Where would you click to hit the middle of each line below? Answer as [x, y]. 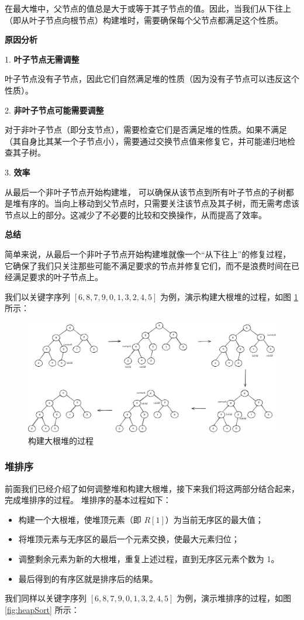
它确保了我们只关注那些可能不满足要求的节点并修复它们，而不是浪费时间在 [148, 265]
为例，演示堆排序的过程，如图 [234, 598]
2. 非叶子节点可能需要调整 [54, 110]
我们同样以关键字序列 [46, 598]
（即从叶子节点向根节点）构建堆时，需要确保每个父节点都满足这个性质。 [144, 20]
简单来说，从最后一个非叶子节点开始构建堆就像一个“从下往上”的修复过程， [148, 254]
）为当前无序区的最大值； [214, 519]
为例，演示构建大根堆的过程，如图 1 [229, 296]
